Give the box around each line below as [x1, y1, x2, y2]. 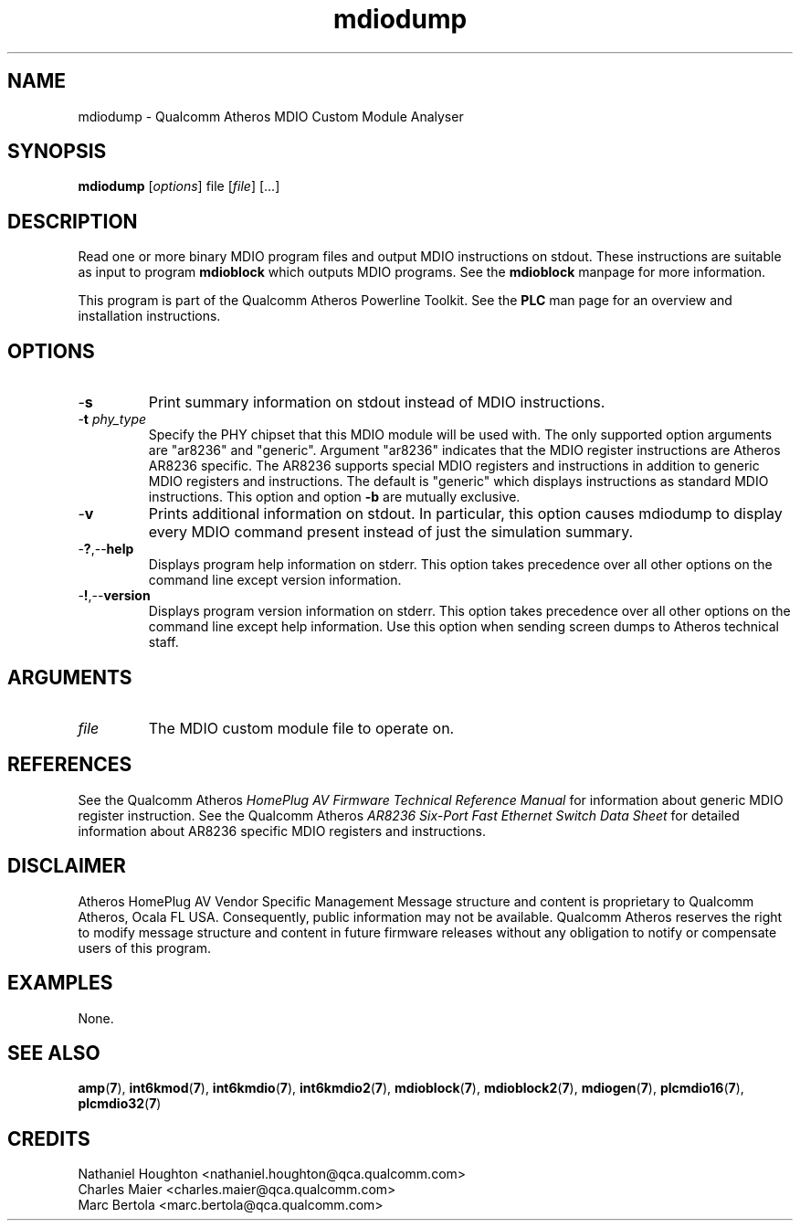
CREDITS [7, 1127, 90, 1150]
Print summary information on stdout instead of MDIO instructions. [148, 393, 605, 412]
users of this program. [78, 939, 211, 956]
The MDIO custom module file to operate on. [148, 718, 455, 737]
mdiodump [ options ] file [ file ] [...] [78, 178, 280, 195]
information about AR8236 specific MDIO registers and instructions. [78, 822, 486, 839]
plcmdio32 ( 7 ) [78, 1096, 162, 1112]
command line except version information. [148, 572, 402, 588]
